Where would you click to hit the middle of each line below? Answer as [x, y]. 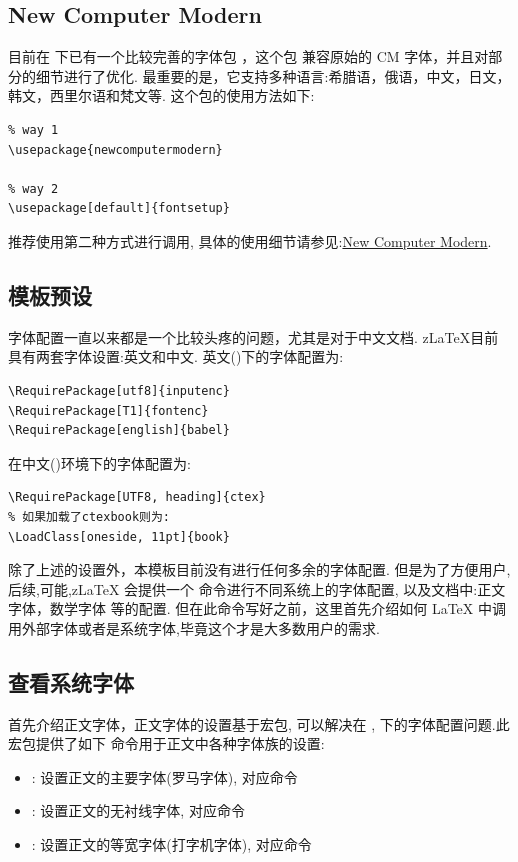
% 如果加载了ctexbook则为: [89, 516]
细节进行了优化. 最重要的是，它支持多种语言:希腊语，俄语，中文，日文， [273, 75]
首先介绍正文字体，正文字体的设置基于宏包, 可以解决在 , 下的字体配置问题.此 [259, 723]
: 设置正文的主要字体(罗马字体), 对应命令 [164, 776]
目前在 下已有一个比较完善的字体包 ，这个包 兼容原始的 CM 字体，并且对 [248, 56]
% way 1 [33, 129]
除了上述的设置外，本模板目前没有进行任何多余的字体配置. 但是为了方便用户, [259, 569]
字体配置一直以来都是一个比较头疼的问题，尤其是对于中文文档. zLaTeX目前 [253, 336]
